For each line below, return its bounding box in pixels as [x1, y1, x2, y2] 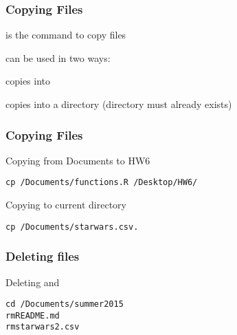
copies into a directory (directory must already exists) [5, 97, 232, 111]
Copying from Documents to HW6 [5, 153, 150, 167]
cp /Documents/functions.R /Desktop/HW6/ [5, 177, 198, 188]
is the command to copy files [5, 28, 126, 42]
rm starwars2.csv [5, 322, 80, 332]
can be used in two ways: [5, 50, 111, 65]
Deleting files [5, 248, 80, 265]
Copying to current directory [5, 197, 126, 212]
